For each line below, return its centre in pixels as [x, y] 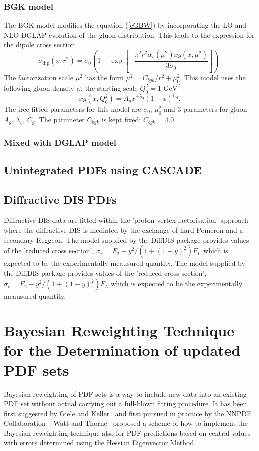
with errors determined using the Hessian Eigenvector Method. [100, 443]
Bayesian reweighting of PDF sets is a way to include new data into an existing [125, 394]
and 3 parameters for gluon [206, 109]
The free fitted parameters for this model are [73, 109]
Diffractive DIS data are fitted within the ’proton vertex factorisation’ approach [126, 220]
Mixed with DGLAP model [60, 142]
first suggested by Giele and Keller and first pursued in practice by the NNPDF [128, 413]
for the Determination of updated [122, 350]
